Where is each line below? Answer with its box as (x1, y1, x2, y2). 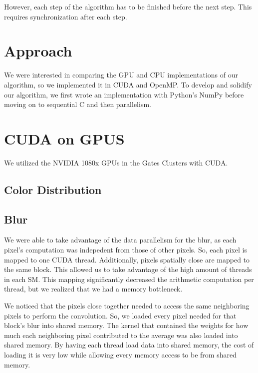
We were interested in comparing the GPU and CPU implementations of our (4, 69, 239, 80)
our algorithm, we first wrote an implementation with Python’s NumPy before (4, 89, 244, 99)
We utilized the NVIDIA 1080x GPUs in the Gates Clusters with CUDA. (4, 157, 228, 167)
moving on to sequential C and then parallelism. (4, 99, 151, 109)
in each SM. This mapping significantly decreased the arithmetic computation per (4, 273, 254, 284)
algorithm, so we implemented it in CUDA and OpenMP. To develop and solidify (4, 79, 252, 89)
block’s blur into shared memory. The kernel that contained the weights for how (4, 320, 249, 330)
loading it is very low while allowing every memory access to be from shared (4, 349, 237, 359)
